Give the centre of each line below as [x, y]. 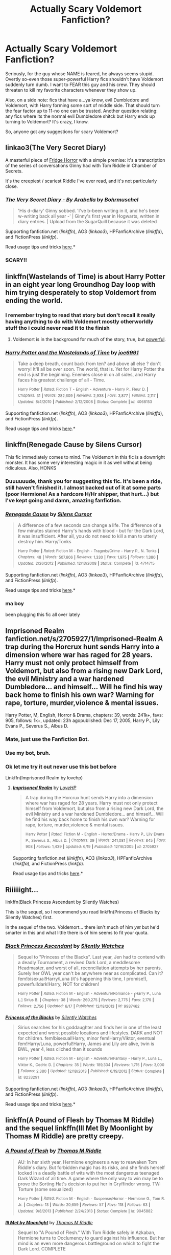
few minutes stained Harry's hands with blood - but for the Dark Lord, [91, 530]
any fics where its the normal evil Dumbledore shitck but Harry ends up [80, 116]
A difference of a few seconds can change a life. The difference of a [90, 525]
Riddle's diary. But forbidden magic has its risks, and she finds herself [91, 1167]
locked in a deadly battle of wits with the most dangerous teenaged [89, 1173]
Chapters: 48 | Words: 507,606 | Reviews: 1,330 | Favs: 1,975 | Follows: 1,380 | [88, 557]
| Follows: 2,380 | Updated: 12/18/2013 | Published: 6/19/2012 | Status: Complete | [91, 1071]
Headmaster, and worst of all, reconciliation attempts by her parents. [90, 968]
